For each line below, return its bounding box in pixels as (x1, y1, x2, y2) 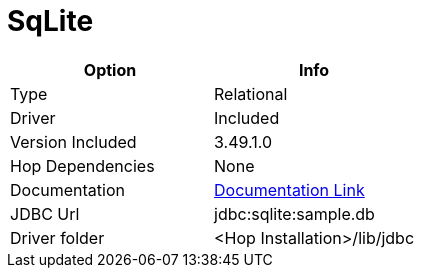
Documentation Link (214, 179, 365, 200)
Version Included (10, 131, 137, 152)
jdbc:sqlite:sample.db (214, 203, 375, 224)
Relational (214, 83, 288, 104)
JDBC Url (10, 203, 80, 224)
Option (83, 59, 137, 80)
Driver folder (10, 227, 105, 248)
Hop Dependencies (10, 155, 155, 176)
